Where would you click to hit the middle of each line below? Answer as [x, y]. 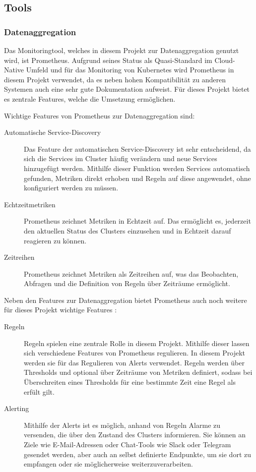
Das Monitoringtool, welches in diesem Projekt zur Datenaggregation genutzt [122, 50]
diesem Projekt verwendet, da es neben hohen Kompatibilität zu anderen [115, 79]
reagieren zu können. [55, 240]
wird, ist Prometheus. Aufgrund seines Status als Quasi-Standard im [108, 60]
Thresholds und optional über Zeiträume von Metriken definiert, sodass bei [138, 372]
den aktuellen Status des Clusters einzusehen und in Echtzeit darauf [128, 230]
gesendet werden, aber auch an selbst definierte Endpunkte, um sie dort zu [137, 454]
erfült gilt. [39, 391]
